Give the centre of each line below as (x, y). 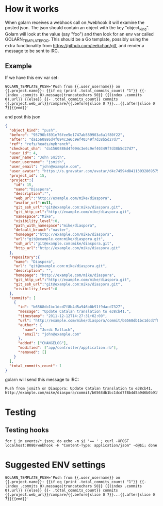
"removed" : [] (32, 352)
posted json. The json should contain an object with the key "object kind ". (77, 28)
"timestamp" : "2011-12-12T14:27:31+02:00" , (63, 316)
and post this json (23, 117)
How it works (32, 9)
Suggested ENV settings (55, 465)
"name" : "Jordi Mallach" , (49, 330)
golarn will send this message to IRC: (42, 380)
